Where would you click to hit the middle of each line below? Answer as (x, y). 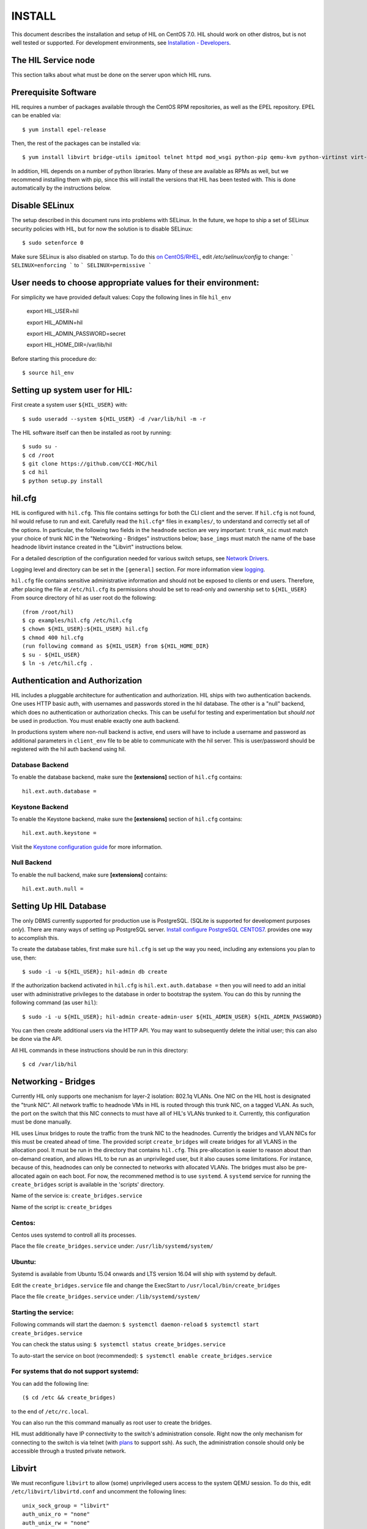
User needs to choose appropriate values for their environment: (135, 282)
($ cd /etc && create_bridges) (69, 1398)
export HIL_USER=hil (53, 311)
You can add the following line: (50, 1383)
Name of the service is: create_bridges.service (77, 1196)
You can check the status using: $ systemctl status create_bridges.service (118, 1344)
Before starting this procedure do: (54, 358)
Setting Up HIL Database (59, 906)
